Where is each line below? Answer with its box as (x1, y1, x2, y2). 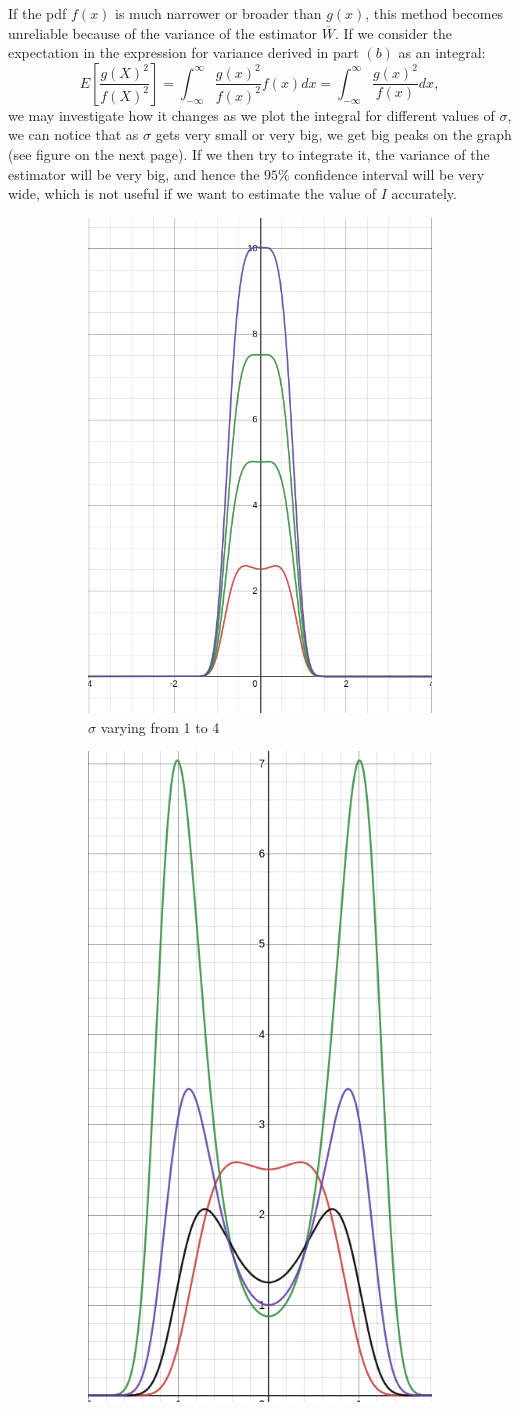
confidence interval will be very (294, 163, 485, 184)
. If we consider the (334, 22, 453, 43)
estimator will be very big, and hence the (8, 163, 260, 184)
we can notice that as (8, 124, 139, 145)
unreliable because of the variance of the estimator (8, 22, 318, 43)
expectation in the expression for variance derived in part (8, 42, 359, 63)
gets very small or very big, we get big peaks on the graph (155, 124, 512, 145)
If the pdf (8, 3, 67, 23)
